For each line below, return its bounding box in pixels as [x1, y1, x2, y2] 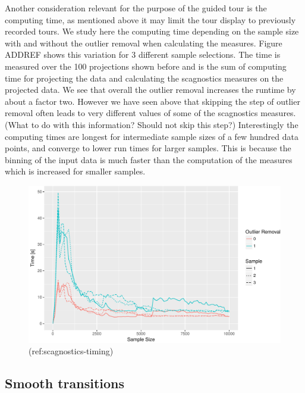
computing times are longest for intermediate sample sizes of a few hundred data [5, 130, 299, 142]
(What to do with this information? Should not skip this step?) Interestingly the [5, 118, 298, 130]
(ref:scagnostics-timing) [29, 345, 114, 357]
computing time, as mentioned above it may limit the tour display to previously [5, 13, 296, 26]
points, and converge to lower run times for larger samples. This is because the [5, 142, 291, 154]
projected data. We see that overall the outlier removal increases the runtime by [5, 83, 296, 96]
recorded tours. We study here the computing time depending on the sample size [5, 25, 299, 38]
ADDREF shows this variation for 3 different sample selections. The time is [5, 48, 281, 61]
